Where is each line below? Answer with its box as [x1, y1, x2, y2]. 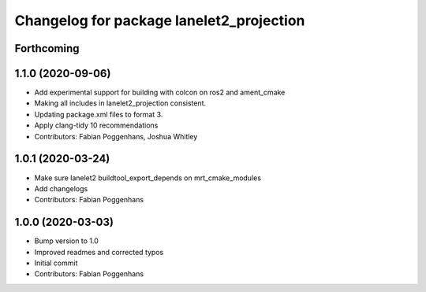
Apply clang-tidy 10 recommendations [34, 120, 159, 130]
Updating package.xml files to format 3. [34, 109, 163, 119]
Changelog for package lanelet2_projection [14, 12, 305, 29]
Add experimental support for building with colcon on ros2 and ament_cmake [34, 87, 286, 98]
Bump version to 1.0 [34, 236, 99, 246]
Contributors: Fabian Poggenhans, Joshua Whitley [34, 131, 198, 141]
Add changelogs [34, 183, 88, 193]
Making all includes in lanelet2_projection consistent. [34, 98, 207, 108]
